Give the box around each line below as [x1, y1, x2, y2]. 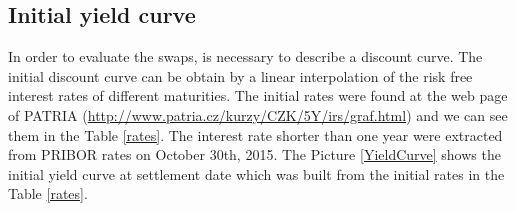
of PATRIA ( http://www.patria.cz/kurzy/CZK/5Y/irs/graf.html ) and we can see [8, 104, 508, 125]
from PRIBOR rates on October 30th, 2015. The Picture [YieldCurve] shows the [8, 144, 501, 165]
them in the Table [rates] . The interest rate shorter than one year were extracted [8, 124, 503, 145]
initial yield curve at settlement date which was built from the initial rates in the [8, 163, 505, 184]
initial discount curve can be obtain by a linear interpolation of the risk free [8, 65, 473, 86]
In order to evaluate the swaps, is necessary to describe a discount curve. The [8, 46, 483, 67]
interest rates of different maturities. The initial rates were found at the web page [8, 85, 508, 106]
